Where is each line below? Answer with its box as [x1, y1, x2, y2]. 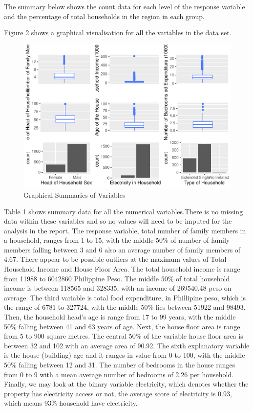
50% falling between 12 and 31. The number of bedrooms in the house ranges [4, 360, 235, 369]
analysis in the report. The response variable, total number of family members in [4, 225, 246, 235]
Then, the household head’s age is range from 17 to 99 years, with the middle [4, 312, 236, 322]
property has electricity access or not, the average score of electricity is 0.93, [4, 388, 232, 398]
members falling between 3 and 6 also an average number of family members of [4, 244, 241, 254]
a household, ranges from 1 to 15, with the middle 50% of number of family [4, 235, 230, 245]
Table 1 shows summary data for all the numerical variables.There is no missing [4, 206, 243, 216]
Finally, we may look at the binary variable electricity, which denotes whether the [4, 379, 249, 389]
